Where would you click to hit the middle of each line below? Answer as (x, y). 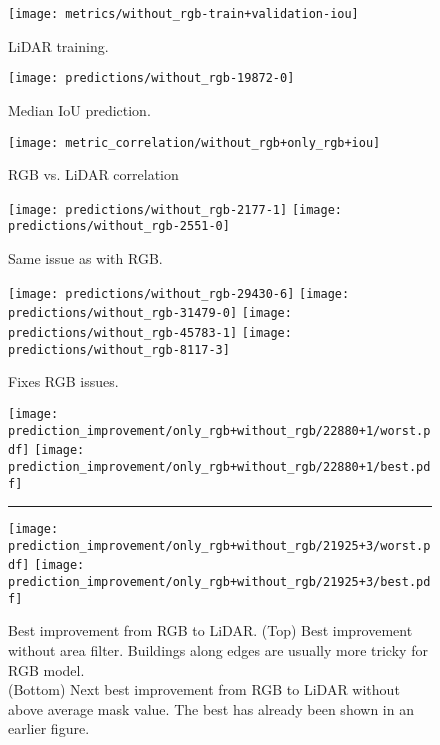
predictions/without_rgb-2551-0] (119, 226)
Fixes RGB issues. (63, 381)
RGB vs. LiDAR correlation (93, 174)
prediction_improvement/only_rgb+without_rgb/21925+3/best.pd (219, 582)
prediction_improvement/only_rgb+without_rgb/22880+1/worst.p (219, 430)
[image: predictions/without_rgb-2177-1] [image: (175, 209)
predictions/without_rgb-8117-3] (119, 349)
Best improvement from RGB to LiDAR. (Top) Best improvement (210, 630)
